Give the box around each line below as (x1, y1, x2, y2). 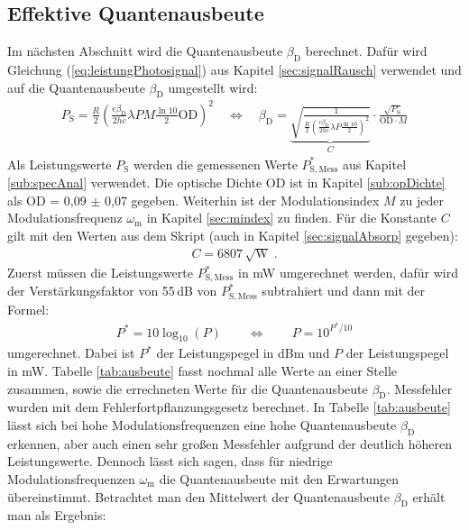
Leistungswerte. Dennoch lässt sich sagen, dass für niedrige (7, 452, 333, 471)
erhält (412, 487, 446, 506)
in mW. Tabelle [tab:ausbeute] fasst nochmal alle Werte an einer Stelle (7, 361, 397, 379)
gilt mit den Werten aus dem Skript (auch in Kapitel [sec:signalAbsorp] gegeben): (7, 225, 458, 244)
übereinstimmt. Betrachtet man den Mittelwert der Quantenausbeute (7, 487, 391, 506)
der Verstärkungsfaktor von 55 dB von (7, 281, 217, 300)
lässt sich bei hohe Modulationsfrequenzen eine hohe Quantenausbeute (7, 415, 397, 434)
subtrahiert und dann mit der (262, 281, 426, 300)
